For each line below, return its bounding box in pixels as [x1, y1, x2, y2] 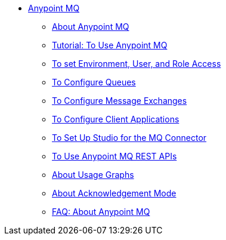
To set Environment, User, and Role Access [52, 59, 221, 69]
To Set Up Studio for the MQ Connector [52, 133, 207, 143]
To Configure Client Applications [52, 114, 179, 124]
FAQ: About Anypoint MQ [52, 207, 150, 217]
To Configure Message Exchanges [52, 96, 187, 106]
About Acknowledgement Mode [52, 188, 177, 198]
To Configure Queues [52, 77, 136, 87]
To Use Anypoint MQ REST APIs [52, 151, 177, 161]
